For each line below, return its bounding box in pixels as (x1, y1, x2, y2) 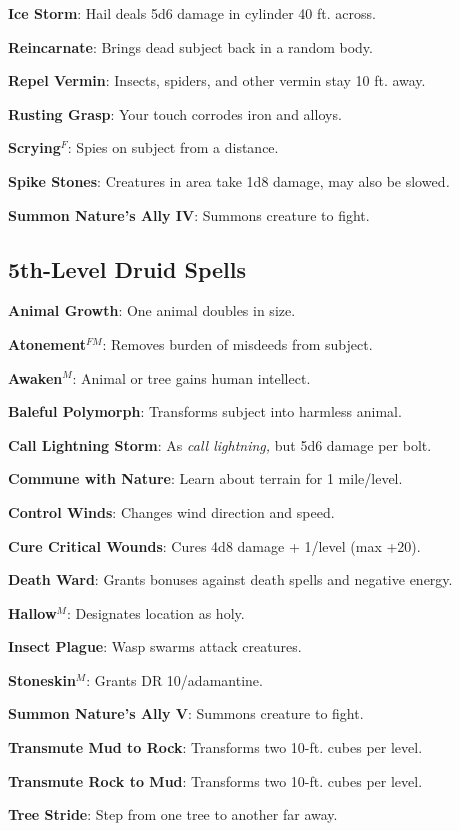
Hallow (8, 602, 57, 623)
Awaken (8, 367, 63, 388)
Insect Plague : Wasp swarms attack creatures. (8, 636, 302, 657)
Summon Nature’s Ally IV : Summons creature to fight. (8, 204, 370, 225)
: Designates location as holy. (66, 602, 245, 623)
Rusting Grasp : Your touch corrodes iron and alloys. (8, 103, 342, 124)
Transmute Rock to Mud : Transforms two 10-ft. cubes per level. (8, 770, 423, 791)
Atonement (8, 333, 86, 354)
